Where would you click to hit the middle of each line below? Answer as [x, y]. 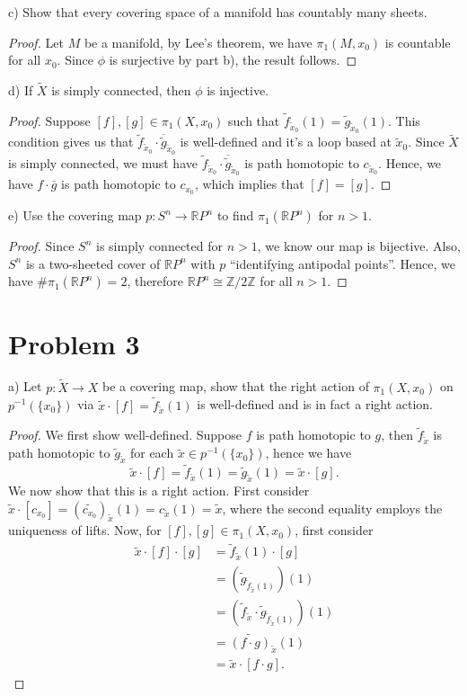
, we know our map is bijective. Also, [359, 246]
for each [152, 453]
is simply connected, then [121, 90]
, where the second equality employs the [332, 508]
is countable [418, 42]
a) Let [25, 386]
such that [254, 120]
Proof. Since [41, 246]
